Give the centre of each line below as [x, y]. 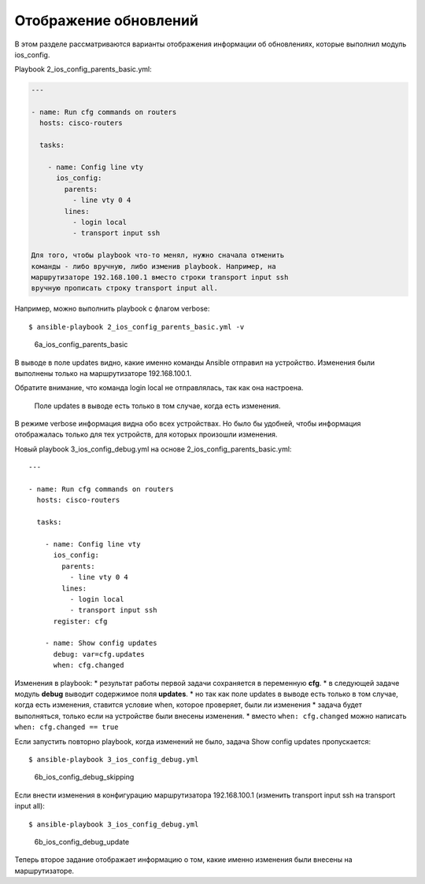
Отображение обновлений [106, 20]
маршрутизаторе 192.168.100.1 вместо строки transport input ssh [160, 277]
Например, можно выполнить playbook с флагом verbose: [112, 309]
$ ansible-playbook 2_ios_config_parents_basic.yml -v [137, 327]
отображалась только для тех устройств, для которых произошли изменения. [146, 435]
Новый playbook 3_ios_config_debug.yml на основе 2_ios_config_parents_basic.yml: [153, 449]
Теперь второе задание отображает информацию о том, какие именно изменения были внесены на [184, 860]
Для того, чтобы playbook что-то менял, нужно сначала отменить [158, 255]
